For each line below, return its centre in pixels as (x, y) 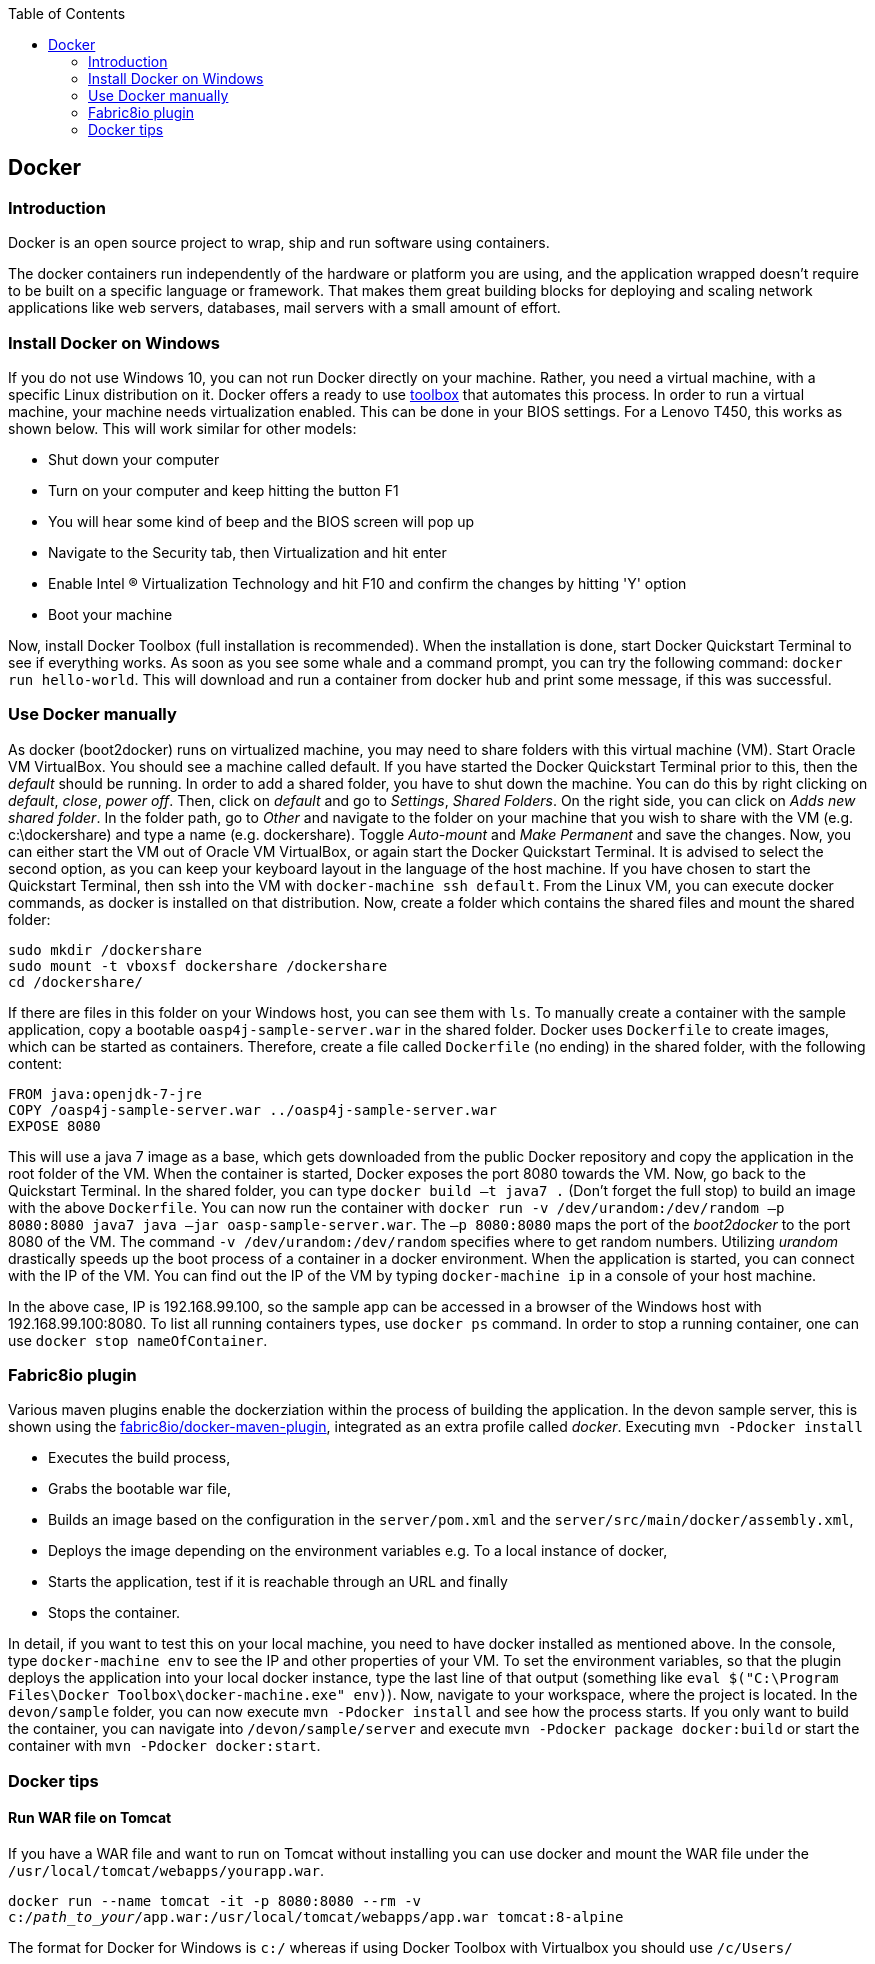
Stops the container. (114, 1613)
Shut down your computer (134, 459)
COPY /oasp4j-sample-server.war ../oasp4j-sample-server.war (252, 1109)
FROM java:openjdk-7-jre (105, 1093)
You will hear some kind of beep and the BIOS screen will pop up (261, 521)
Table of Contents (67, 13)
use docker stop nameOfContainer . (138, 1340)
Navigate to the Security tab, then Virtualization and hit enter (247, 552)
